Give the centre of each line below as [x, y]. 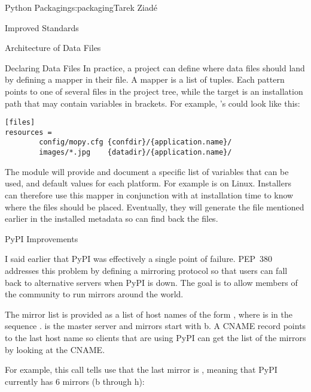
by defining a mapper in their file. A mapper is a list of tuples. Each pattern [145, 79]
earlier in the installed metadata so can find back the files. [112, 218]
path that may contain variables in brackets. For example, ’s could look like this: [153, 103]
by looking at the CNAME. [55, 349]
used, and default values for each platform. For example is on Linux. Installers [148, 183]
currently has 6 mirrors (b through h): [75, 381]
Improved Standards [42, 27]
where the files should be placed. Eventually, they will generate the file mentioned [155, 206]
